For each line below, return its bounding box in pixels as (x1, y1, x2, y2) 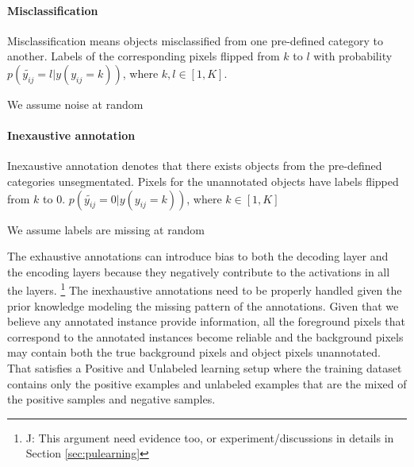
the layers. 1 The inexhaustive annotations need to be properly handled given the (7, 280, 402, 298)
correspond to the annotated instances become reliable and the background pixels (7, 328, 404, 345)
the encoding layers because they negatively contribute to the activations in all (7, 263, 390, 280)
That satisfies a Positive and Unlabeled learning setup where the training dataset (7, 359, 402, 376)
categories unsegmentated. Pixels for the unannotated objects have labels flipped (7, 172, 399, 189)
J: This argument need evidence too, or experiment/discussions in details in (25, 429, 394, 446)
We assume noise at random (7, 95, 144, 112)
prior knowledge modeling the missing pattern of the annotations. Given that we (7, 297, 399, 314)
